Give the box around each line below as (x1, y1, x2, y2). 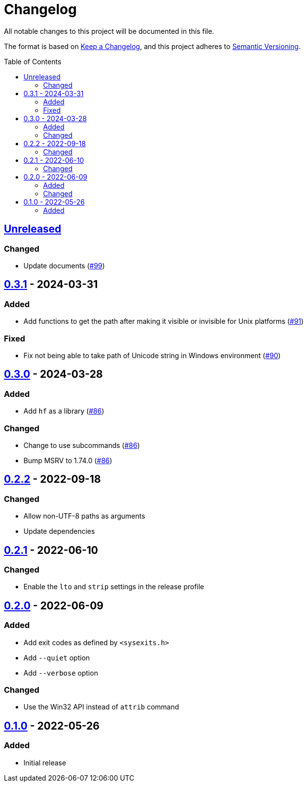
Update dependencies (24, 527, 95, 536)
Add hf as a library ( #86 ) (24, 407, 104, 416)
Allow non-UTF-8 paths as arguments (24, 512, 145, 521)
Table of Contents (4, 57, 62, 66)
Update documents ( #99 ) (24, 261, 105, 270)
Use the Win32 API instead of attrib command (24, 703, 179, 711)
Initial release (24, 758, 66, 767)
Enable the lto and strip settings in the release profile (24, 582, 204, 591)
